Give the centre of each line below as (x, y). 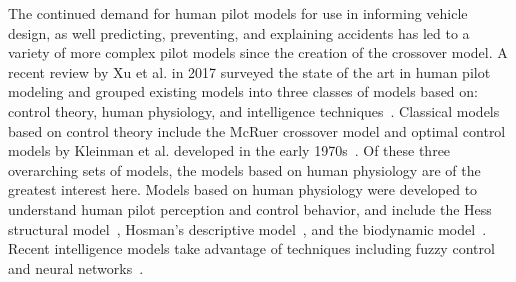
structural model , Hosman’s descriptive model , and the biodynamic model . (247, 228)
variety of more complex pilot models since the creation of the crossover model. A (258, 52)
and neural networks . (76, 267)
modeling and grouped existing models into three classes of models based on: (243, 91)
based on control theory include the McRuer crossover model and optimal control (257, 130)
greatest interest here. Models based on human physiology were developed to (243, 189)
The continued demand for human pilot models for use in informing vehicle (238, 13)
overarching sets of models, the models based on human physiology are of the (244, 169)
